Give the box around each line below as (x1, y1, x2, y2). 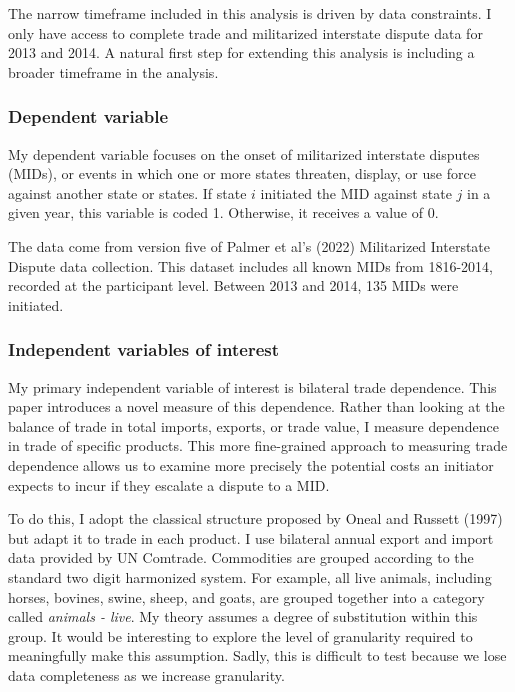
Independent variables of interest (8, 337, 280, 362)
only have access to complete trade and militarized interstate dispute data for (8, 22, 483, 43)
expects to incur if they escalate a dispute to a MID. (8, 474, 330, 495)
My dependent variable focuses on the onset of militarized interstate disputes (8, 143, 480, 164)
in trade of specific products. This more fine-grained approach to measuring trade (8, 435, 508, 456)
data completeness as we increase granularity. (8, 664, 285, 685)
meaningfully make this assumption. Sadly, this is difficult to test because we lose (8, 645, 507, 666)
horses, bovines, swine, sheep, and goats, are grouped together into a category (8, 586, 485, 607)
